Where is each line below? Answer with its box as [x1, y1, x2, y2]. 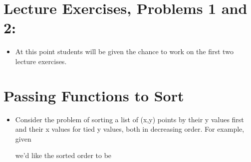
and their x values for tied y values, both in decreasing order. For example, [15, 124, 245, 134]
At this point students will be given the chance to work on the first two [15, 46, 234, 57]
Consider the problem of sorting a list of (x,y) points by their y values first [15, 114, 244, 124]
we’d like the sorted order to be [15, 150, 112, 161]
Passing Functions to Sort [3, 85, 184, 105]
